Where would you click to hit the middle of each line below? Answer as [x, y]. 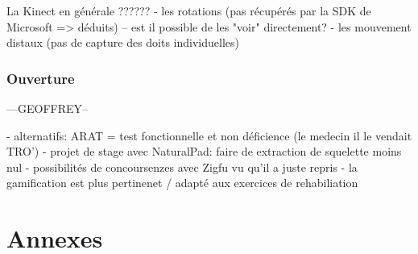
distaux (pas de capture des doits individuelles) [123, 42]
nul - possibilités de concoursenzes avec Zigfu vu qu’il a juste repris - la [182, 167]
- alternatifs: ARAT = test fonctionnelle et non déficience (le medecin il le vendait [209, 135]
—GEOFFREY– [48, 108]
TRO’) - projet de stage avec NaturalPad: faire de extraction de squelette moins [204, 151]
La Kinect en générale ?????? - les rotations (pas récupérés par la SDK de [189, 10]
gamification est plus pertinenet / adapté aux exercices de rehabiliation [182, 183]
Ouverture [41, 78]
